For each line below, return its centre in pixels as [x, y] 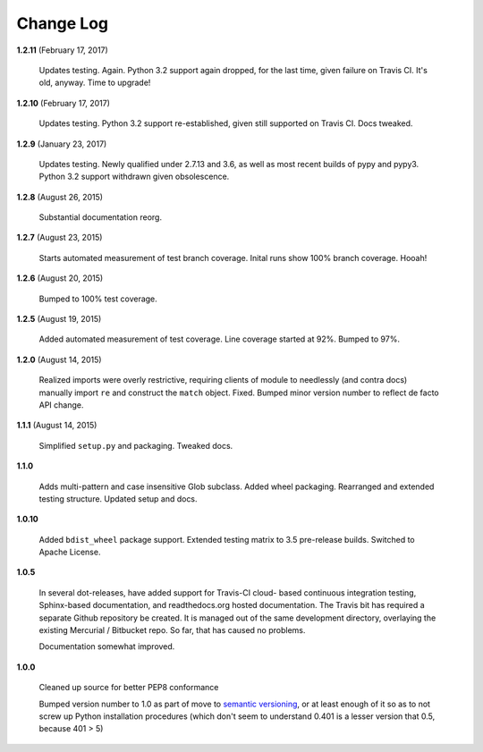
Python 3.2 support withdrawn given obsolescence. [134, 177]
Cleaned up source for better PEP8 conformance [129, 688]
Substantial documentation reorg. [101, 217]
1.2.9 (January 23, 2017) [62, 144]
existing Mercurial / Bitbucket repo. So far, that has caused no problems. [172, 630]
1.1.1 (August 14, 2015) [57, 426]
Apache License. [70, 552]
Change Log [63, 23]
